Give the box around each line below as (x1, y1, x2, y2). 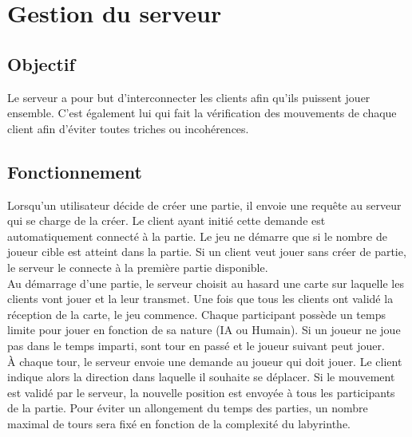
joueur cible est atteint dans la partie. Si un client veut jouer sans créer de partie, (7, 243, 406, 260)
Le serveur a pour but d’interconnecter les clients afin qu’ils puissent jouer (7, 89, 370, 105)
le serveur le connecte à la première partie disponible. (7, 258, 268, 275)
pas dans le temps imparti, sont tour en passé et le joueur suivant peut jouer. (7, 337, 385, 353)
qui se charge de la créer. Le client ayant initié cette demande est (7, 212, 326, 229)
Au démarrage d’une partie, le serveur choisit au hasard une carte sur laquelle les (7, 274, 404, 291)
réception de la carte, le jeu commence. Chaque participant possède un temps (7, 305, 386, 322)
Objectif (7, 51, 75, 76)
